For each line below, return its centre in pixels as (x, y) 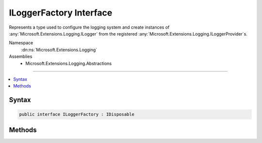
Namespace (21, 43)
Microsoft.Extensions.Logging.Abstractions (68, 63)
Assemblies (21, 56)
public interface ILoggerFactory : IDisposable (77, 115)
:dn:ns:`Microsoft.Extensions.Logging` (59, 50)
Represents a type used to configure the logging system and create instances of (89, 27)
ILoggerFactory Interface (61, 13)
